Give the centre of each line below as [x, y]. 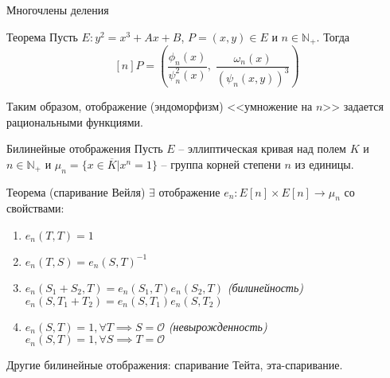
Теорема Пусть [42, 36]
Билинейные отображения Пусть [85, 148]
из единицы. [324, 164]
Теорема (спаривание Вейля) [76, 191]
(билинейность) [265, 287]
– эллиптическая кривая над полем [262, 148]
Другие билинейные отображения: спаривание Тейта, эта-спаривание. [175, 365]
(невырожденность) [218, 326]
